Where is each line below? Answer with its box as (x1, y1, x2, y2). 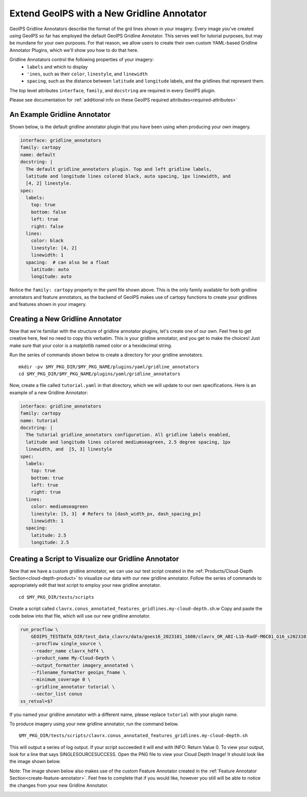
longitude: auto (31, 274, 72, 279)
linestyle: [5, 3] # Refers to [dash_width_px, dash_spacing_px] (31, 510, 202, 517)
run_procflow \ (20, 626, 58, 632)
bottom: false (31, 209, 67, 215)
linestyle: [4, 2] (31, 245, 77, 251)
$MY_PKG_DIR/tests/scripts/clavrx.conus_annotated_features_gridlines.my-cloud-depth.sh (18, 733, 248, 739)
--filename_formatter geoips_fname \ (31, 669, 126, 675)
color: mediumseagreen (31, 504, 88, 509)
